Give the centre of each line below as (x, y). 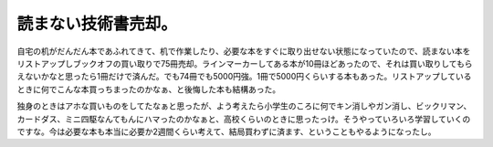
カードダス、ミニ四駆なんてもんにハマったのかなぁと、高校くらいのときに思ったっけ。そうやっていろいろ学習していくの (244, 119)
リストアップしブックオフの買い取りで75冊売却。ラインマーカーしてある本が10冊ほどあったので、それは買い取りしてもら (245, 63)
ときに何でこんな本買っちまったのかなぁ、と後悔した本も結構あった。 (149, 89)
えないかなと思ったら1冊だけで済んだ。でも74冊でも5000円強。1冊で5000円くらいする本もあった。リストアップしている (244, 77)
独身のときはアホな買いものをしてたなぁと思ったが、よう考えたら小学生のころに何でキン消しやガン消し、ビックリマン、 (244, 106)
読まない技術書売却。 (97, 24)
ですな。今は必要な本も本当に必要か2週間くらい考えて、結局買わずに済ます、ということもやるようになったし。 (227, 131)
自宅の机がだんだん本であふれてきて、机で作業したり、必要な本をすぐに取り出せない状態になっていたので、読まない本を (244, 51)
